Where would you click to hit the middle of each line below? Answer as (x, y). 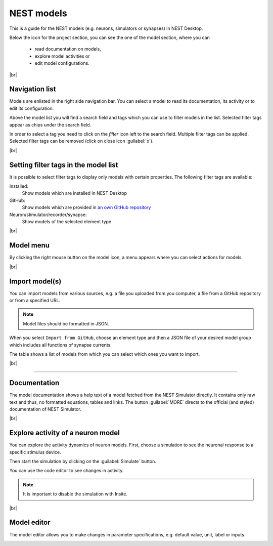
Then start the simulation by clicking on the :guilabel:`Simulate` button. (83, 461)
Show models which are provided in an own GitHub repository (86, 207)
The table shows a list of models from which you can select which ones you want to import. (105, 354)
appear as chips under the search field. (50, 124)
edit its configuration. (32, 108)
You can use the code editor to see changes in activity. (66, 471)
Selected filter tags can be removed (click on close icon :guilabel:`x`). (81, 141)
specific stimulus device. (35, 452)
